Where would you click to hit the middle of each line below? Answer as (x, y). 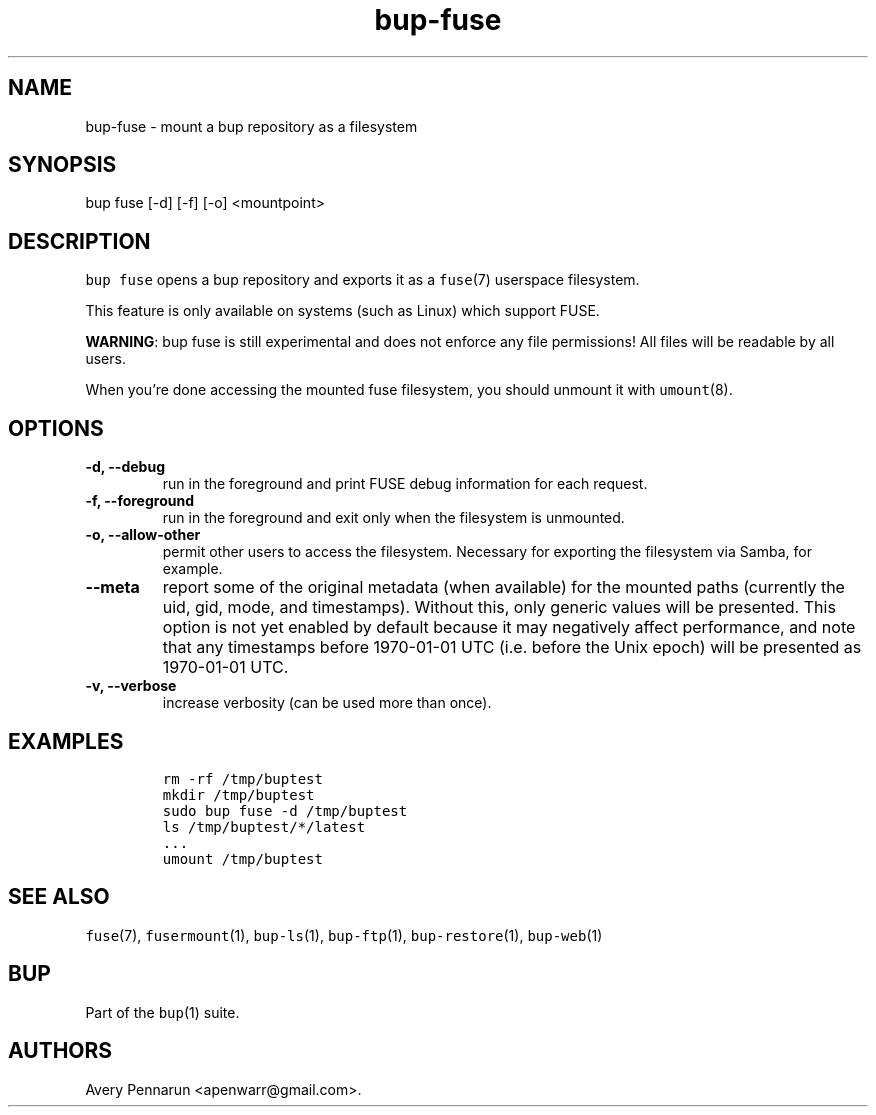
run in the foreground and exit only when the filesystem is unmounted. (393, 518)
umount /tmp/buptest (242, 858)
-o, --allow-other (143, 535)
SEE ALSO (59, 897)
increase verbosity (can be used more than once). (327, 703)
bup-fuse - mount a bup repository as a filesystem (251, 126)
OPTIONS (56, 428)
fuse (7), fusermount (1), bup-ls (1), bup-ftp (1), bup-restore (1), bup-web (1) (344, 935)
